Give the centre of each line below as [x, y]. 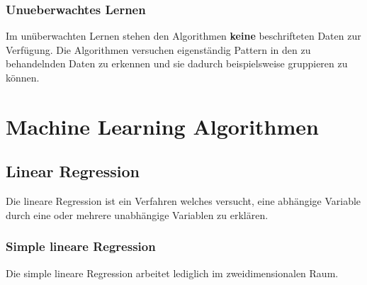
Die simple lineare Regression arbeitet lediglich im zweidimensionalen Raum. [172, 273]
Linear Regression [73, 171]
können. [23, 77]
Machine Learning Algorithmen [162, 126]
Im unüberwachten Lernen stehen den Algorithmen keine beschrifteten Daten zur [183, 36]
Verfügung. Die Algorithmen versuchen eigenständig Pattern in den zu [158, 49]
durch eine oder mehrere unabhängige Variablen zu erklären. [137, 214]
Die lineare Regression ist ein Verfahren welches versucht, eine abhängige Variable [183, 201]
